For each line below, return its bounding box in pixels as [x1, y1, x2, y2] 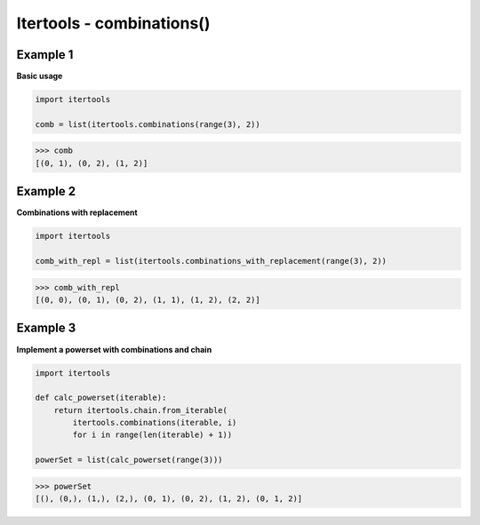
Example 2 [16, 184, 76, 199]
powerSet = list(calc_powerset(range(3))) [35, 455, 223, 465]
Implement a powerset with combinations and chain [16, 344, 212, 354]
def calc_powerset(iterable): [35, 393, 167, 403]
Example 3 [16, 321, 76, 336]
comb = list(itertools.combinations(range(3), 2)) [35, 119, 261, 129]
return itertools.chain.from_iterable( [53, 405, 228, 415]
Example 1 [16, 47, 74, 62]
